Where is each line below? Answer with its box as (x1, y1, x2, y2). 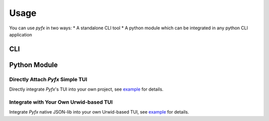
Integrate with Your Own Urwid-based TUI (9, 99, 113, 106)
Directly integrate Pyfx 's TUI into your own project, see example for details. (9, 86, 164, 92)
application (9, 31, 32, 37)
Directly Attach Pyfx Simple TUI (9, 76, 87, 83)
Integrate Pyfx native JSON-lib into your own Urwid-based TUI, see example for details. (9, 109, 189, 115)
